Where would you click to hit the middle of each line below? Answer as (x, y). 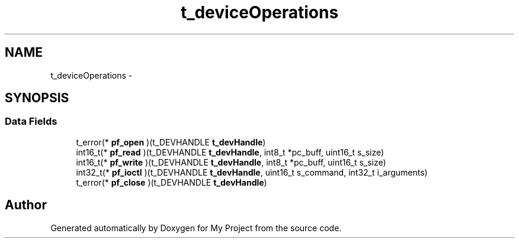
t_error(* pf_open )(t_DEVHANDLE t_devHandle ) (171, 142)
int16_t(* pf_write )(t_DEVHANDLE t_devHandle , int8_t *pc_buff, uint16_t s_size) (231, 162)
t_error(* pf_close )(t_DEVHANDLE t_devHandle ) (172, 182)
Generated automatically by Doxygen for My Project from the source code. (196, 228)
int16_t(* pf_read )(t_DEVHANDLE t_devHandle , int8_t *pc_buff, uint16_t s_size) (230, 152)
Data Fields (31, 122)
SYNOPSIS (37, 98)
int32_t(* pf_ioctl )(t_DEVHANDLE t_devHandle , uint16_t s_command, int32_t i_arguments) (252, 172)
